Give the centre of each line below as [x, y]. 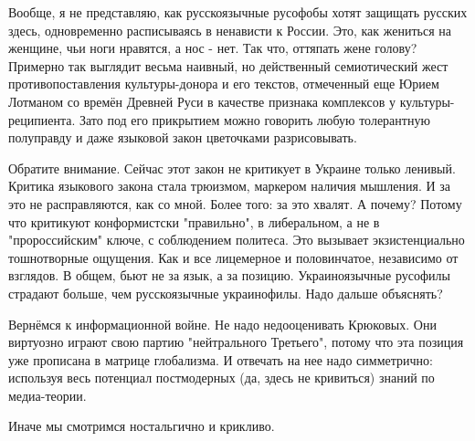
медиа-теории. [47, 395]
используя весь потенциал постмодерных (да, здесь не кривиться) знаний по [222, 378]
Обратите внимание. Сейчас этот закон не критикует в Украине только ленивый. [232, 168]
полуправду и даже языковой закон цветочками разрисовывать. [183, 137]
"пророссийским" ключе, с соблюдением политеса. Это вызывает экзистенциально [237, 240]
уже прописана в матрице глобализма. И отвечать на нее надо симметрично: [221, 359]
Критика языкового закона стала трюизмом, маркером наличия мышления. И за [230, 186]
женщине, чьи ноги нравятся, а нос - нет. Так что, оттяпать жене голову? [213, 48]
